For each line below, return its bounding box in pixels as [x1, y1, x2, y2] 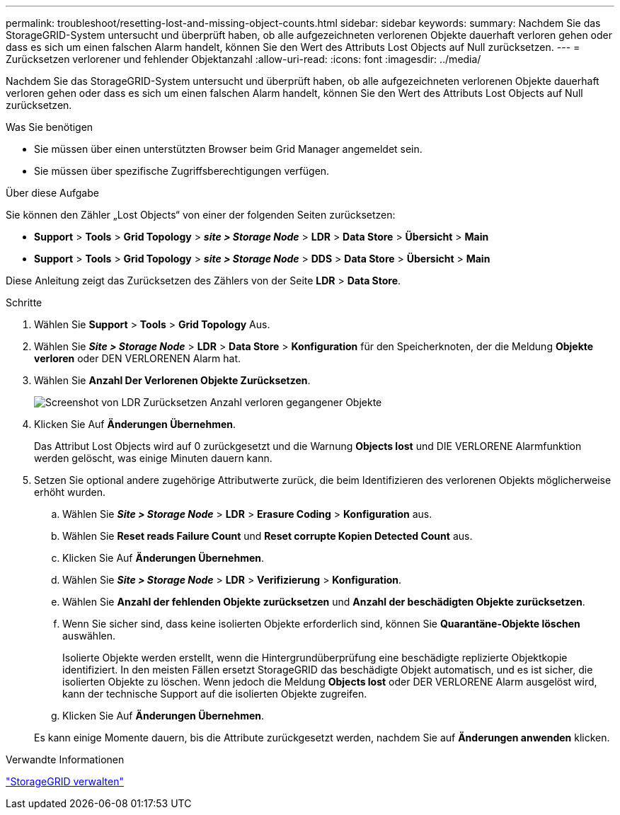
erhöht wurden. [34, 486, 105, 498]
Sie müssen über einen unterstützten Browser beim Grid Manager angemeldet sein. [34, 143, 423, 155]
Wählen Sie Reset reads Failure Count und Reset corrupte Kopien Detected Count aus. [62, 530, 473, 542]
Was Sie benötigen [6, 121, 93, 133]
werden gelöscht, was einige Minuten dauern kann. [34, 452, 272, 464]
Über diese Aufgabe [6, 187, 99, 199]
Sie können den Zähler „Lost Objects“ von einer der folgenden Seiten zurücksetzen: [6, 209, 396, 221]
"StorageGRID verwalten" [6, 775, 124, 787]
